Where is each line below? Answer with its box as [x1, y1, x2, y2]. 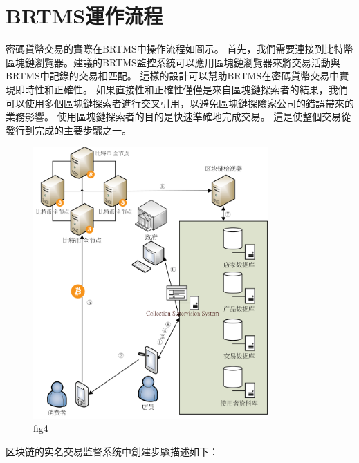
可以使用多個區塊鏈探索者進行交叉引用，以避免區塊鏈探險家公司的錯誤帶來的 [6, 95, 354, 110]
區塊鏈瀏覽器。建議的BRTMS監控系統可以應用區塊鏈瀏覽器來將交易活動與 [6, 55, 340, 69]
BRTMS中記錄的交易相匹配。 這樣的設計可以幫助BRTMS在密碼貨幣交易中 [6, 68, 340, 83]
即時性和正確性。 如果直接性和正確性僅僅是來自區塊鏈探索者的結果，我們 [15, 82, 348, 96]
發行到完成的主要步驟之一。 [6, 122, 131, 137]
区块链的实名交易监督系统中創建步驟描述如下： [6, 444, 219, 458]
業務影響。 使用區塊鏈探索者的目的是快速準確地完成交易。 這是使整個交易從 [6, 109, 351, 124]
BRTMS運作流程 [6, 1, 163, 30]
